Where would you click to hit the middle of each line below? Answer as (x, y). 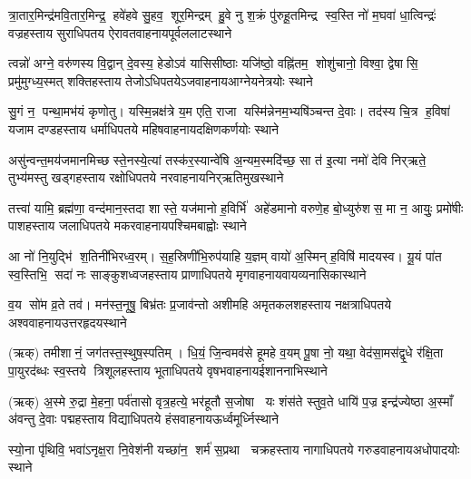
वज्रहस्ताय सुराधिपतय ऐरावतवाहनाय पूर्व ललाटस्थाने (120, 32)
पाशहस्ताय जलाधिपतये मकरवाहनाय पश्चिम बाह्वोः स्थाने (128, 225)
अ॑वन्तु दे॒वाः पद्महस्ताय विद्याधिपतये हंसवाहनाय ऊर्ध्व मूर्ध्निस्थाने (143, 419)
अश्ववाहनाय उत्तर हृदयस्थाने (68, 322)
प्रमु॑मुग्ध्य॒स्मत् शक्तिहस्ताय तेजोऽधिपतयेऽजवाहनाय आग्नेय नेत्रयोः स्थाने (161, 80)
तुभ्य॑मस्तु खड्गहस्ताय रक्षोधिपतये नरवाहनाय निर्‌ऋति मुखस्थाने (146, 177)
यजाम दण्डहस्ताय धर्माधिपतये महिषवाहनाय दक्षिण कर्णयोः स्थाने (144, 128)
